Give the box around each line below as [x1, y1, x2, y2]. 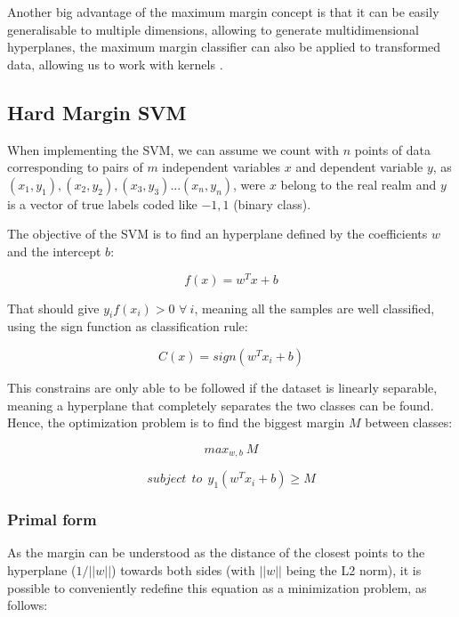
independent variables [162, 158, 281, 176]
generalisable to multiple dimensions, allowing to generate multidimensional [7, 20, 419, 38]
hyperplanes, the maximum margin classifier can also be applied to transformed [7, 37, 441, 56]
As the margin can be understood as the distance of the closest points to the [7, 543, 425, 562]
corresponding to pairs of [7, 158, 143, 176]
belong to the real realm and [280, 175, 437, 193]
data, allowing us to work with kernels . [7, 54, 223, 73]
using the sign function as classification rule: [7, 317, 248, 336]
